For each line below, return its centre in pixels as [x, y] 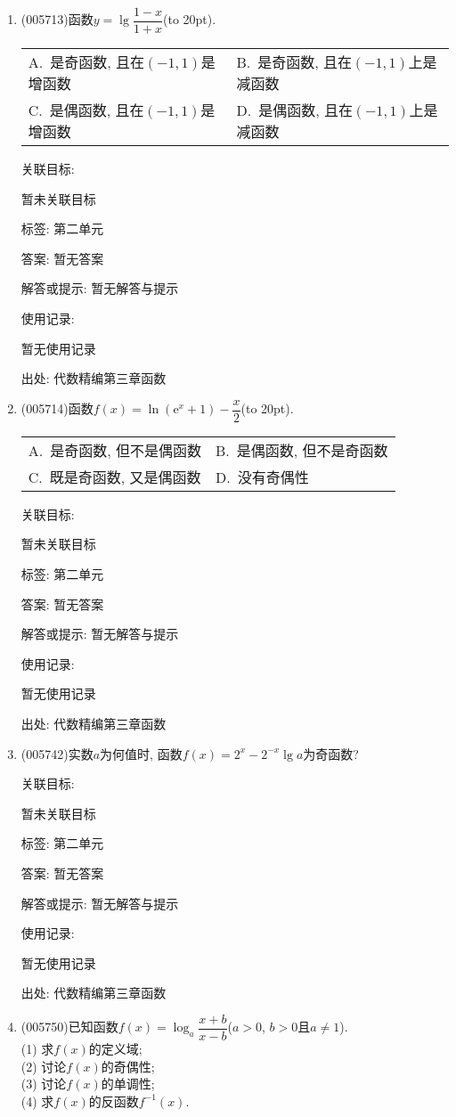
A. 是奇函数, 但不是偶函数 [115, 450]
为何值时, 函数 [141, 753]
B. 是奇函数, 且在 [294, 62]
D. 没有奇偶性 [262, 477]
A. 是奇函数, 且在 [86, 62]
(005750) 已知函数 [69, 1027]
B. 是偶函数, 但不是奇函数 [302, 450]
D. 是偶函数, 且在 [294, 110]
